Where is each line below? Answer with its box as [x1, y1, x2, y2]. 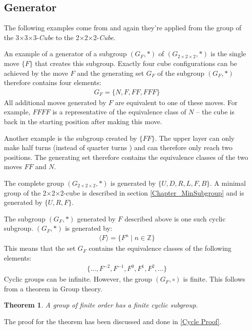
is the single [210, 48, 246, 59]
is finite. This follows [183, 274, 246, 284]
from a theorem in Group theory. [4, 283, 103, 293]
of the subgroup [157, 67, 205, 78]
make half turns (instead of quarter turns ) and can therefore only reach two [4, 142, 232, 153]
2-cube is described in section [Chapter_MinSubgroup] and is [60, 187, 244, 198]
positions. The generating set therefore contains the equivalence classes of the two [4, 152, 248, 162]
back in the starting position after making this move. [4, 116, 162, 126]
